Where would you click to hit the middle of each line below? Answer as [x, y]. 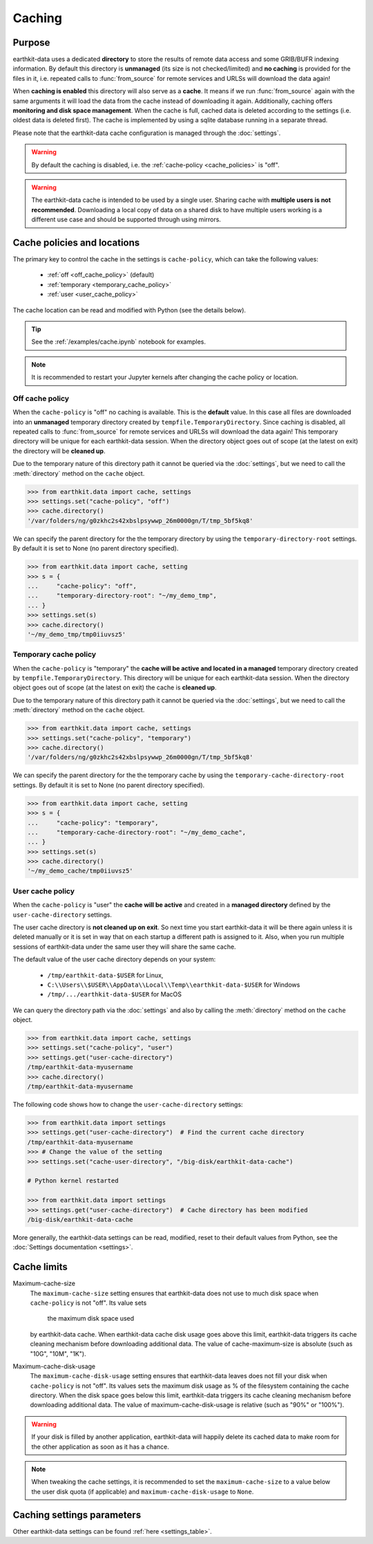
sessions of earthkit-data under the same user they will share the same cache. [124, 947]
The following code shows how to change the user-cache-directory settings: [128, 1105]
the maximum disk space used [91, 1319]
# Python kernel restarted [73, 1181]
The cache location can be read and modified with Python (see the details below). [130, 310]
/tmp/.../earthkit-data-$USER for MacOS [115, 994]
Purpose [31, 43]
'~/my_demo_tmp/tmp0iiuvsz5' [77, 634]
